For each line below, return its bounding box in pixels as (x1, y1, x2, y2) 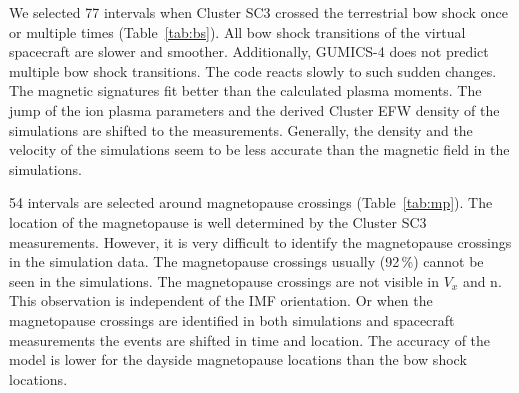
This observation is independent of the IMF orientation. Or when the (9, 290, 433, 311)
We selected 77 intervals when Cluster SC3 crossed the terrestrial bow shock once (9, 2, 508, 22)
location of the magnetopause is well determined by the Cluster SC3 (9, 211, 427, 232)
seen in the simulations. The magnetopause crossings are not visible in (9, 270, 439, 291)
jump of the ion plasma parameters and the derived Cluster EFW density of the (9, 99, 500, 120)
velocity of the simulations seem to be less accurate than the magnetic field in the (9, 139, 510, 160)
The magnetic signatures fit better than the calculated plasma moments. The (9, 80, 482, 101)
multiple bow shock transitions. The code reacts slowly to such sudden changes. (9, 60, 497, 81)
